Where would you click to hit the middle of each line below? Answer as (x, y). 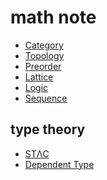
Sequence (46, 98)
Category (44, 45)
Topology (44, 55)
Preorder (43, 66)
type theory (48, 129)
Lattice (39, 77)
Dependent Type (59, 164)
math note (53, 17)
